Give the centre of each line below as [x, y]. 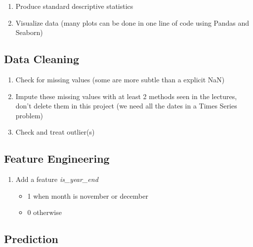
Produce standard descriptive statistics [74, 6]
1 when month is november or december [88, 195]
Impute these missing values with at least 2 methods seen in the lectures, [126, 96]
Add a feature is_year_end [57, 179]
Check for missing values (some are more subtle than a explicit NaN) [120, 79]
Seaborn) [29, 32]
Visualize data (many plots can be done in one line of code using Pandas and [132, 22]
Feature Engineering [57, 159]
